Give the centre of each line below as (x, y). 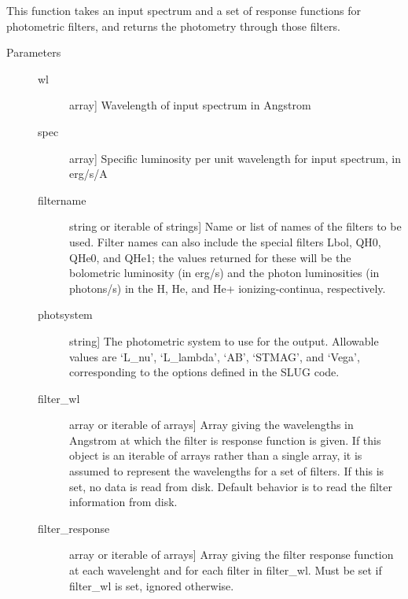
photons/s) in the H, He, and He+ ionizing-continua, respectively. (228, 288)
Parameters (34, 52)
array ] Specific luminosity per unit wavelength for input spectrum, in (235, 158)
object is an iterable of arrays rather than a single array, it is (216, 455)
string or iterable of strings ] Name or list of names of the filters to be (235, 226)
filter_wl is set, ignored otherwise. (152, 585)
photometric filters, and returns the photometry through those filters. (173, 26)
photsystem (65, 314)
